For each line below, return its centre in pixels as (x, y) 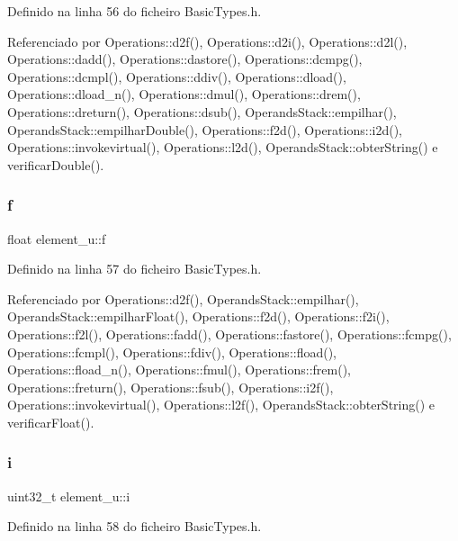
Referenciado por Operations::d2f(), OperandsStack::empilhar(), (183, 298)
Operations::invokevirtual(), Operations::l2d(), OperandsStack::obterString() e (223, 147)
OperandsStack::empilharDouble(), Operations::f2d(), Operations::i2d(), (205, 129)
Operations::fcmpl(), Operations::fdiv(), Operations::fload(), (172, 352)
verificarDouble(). (56, 164)
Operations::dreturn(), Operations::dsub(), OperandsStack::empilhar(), (202, 111)
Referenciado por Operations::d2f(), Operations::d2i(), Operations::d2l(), (207, 41)
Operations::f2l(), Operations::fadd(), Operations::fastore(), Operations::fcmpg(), (229, 334)
